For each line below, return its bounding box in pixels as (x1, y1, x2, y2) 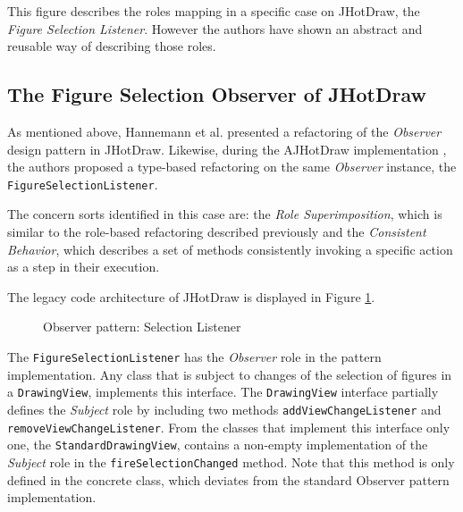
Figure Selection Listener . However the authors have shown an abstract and (7, 19, 423, 38)
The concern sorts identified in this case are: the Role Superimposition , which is (7, 205, 442, 223)
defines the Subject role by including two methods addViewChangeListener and (7, 399, 442, 418)
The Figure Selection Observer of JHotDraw (7, 80, 426, 108)
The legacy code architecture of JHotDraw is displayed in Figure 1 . (7, 287, 375, 306)
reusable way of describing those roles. (7, 37, 216, 55)
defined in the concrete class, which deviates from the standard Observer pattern (7, 470, 450, 489)
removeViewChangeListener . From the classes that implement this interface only (7, 417, 450, 436)
